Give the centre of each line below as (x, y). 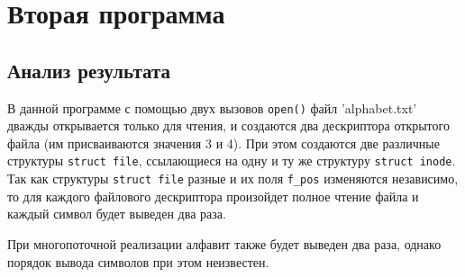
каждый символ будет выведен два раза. (117, 214)
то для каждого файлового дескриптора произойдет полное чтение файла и (213, 196)
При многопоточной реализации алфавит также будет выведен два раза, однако (224, 243)
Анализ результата (89, 70)
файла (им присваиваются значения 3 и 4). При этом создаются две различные (223, 143)
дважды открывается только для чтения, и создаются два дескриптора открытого (228, 125)
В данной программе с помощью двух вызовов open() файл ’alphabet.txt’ (212, 107)
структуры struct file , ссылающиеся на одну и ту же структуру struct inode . (232, 161)
